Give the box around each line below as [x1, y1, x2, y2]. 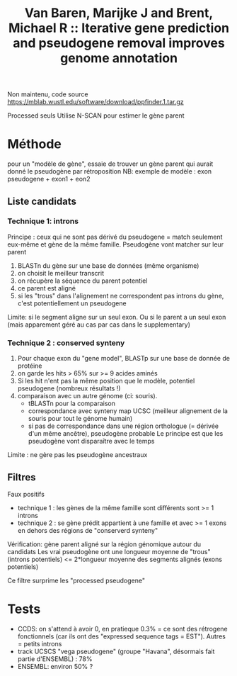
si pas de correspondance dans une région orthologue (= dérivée [28, 422, 219, 430]
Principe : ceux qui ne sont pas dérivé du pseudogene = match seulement [7, 232, 223, 241]
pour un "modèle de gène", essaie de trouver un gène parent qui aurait [7, 159, 214, 168]
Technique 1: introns [7, 216, 79, 226]
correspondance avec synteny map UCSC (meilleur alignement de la [28, 407, 229, 415]
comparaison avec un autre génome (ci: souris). [17, 392, 158, 400]
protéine [17, 361, 42, 370]
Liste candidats [7, 195, 76, 207]
